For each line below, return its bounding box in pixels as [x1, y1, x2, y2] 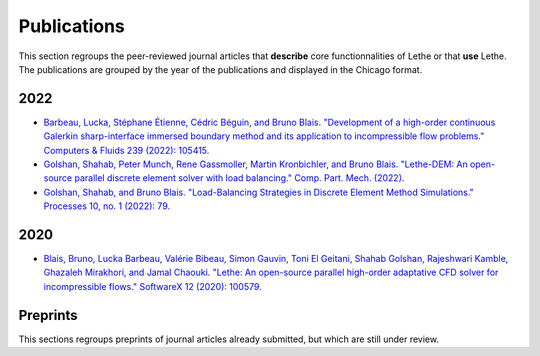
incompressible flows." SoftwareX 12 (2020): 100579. [43, 280, 262, 292]
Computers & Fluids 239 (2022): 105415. [43, 144, 210, 156]
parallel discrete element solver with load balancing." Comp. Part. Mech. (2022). [74, 172, 405, 184]
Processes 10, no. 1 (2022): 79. [43, 200, 170, 212]
